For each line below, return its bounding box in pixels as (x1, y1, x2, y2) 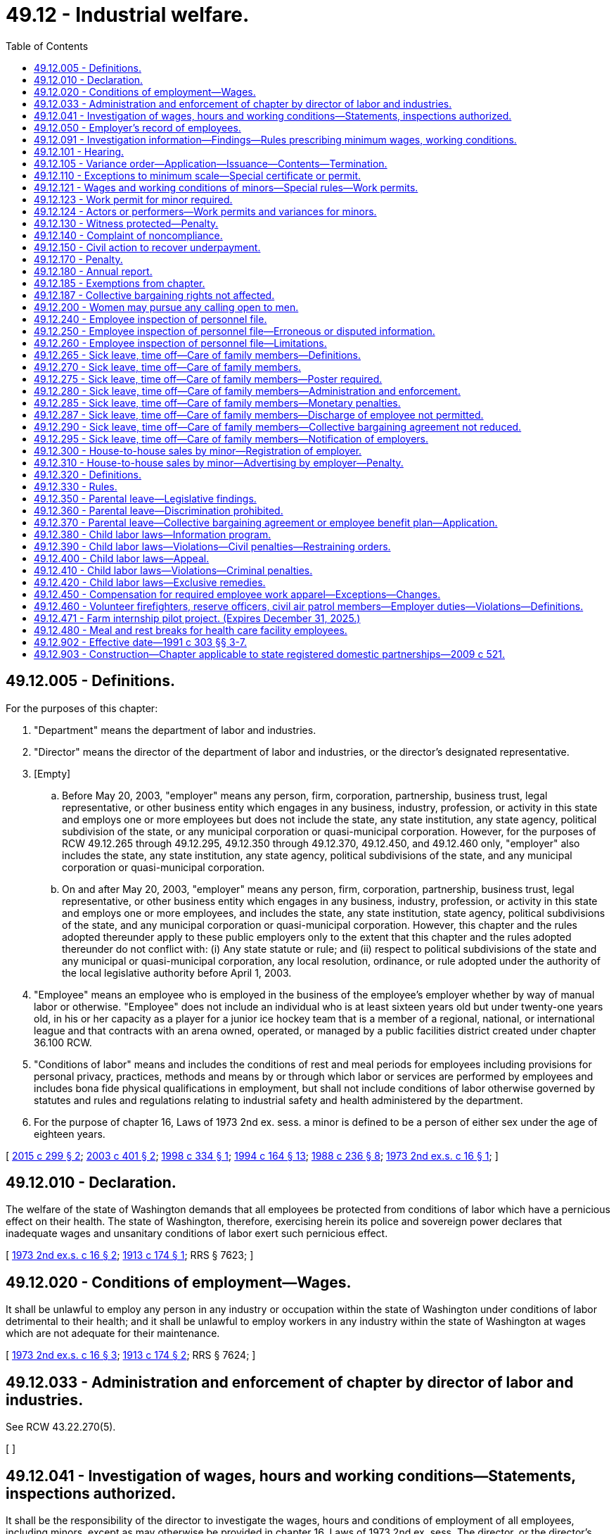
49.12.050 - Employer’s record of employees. (34, 121, 241, 134)
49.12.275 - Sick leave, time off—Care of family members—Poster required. (34, 372, 383, 385)
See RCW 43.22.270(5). (6, 1421, 116, 1433)
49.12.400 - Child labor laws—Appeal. (34, 552, 210, 564)
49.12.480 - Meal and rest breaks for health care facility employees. (34, 623, 347, 636)
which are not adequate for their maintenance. (6, 1327, 220, 1340)
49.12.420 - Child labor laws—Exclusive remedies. (34, 576, 266, 588)
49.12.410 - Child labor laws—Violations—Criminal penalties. (34, 564, 313, 576)
